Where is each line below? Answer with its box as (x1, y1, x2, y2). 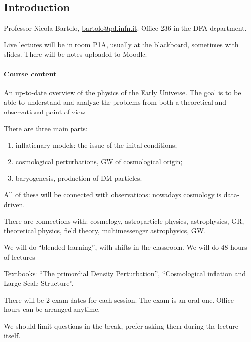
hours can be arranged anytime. (4, 304, 100, 314)
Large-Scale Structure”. (4, 278, 74, 288)
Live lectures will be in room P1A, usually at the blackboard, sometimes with (4, 39, 239, 49)
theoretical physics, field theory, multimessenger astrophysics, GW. (4, 225, 206, 235)
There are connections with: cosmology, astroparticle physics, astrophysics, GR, (4, 216, 244, 226)
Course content (4, 68, 57, 78)
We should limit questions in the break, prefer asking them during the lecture (4, 320, 238, 331)
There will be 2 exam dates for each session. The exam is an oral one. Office (4, 294, 234, 304)
